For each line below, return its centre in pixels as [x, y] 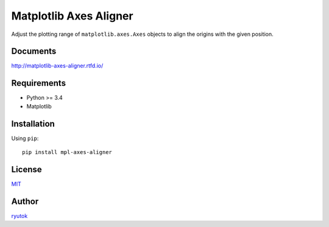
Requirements [39, 83]
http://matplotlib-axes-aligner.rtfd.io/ [57, 66]
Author [25, 201]
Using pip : [25, 138]
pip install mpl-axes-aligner [67, 152]
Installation [33, 124]
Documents [34, 51]
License [27, 169]
